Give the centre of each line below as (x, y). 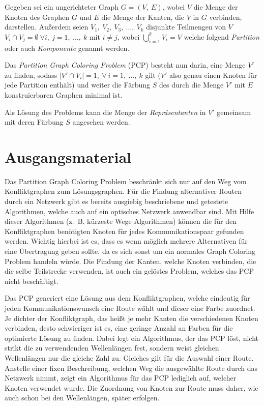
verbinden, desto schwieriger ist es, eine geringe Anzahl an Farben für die (119, 328)
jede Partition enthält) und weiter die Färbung (78, 85)
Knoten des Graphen (37, 17)
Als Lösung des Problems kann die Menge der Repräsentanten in (105, 112)
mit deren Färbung (34, 122)
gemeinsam (234, 112)
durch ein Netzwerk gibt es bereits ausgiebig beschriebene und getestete (116, 201)
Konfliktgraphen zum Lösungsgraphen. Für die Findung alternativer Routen (123, 191)
